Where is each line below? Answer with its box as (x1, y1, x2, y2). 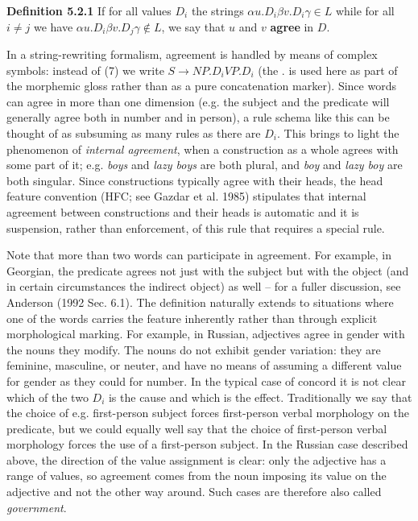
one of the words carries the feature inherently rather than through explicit (6, 309, 378, 326)
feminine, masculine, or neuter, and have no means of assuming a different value (6, 357, 402, 374)
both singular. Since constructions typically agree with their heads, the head (6, 172, 383, 188)
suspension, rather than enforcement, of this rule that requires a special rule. (6, 219, 385, 236)
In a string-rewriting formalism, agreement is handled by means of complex (6, 46, 378, 63)
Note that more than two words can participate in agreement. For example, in (6, 246, 392, 263)
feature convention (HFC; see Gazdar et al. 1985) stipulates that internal (6, 188, 366, 205)
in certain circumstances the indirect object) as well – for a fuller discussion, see (6, 278, 401, 295)
